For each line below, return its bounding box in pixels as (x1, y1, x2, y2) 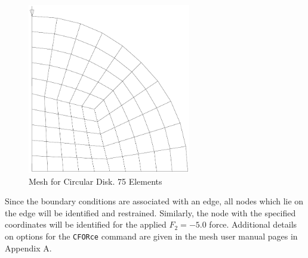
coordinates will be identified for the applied (5, 218, 167, 231)
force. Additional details (209, 218, 297, 231)
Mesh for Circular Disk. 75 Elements (29, 175, 162, 187)
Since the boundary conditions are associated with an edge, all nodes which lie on (5, 195, 304, 207)
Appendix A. (5, 241, 52, 254)
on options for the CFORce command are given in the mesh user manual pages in (5, 229, 298, 242)
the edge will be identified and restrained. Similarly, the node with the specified (5, 206, 296, 219)
